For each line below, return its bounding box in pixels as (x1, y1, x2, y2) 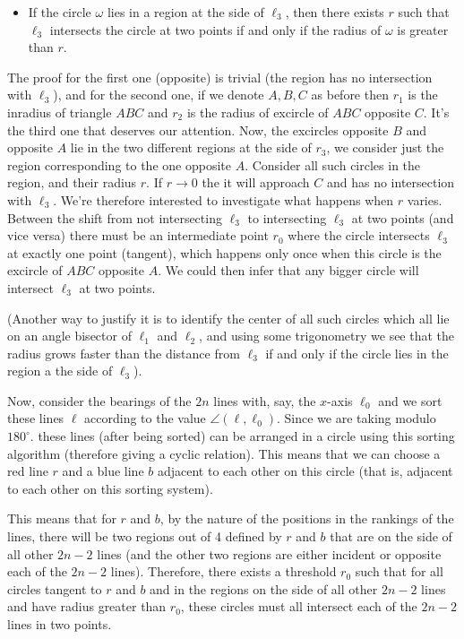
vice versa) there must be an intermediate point (7, 226, 269, 245)
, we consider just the (326, 138, 444, 157)
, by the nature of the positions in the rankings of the (159, 509, 454, 528)
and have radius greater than (7, 597, 167, 616)
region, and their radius (7, 173, 137, 192)
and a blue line (62, 462, 144, 480)
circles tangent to (7, 579, 102, 598)
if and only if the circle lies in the (265, 343, 449, 362)
